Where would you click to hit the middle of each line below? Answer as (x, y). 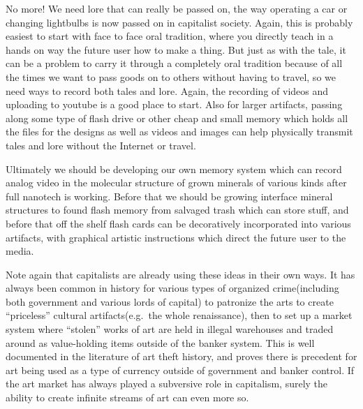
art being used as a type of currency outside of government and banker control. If (180, 370)
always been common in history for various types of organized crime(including (172, 288)
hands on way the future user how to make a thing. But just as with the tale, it (176, 49)
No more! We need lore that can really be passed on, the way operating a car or (177, 8)
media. (20, 251)
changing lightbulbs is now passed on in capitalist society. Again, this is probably (179, 22)
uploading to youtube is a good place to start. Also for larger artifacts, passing (174, 104)
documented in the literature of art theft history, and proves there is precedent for (181, 356)
